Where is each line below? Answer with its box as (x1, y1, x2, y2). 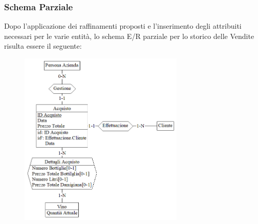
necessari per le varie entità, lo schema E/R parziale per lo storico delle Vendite (4, 30, 254, 41)
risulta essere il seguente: (4, 40, 82, 51)
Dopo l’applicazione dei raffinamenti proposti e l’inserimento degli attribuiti (4, 21, 242, 31)
